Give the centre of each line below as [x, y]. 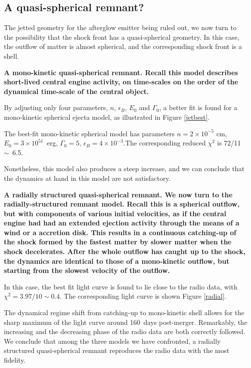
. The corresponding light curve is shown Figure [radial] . [143, 296]
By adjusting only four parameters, [56, 107]
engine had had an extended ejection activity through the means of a [122, 223]
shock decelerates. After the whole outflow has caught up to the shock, [125, 251]
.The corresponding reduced [165, 143]
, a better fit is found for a [198, 107]
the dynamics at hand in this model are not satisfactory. [87, 178]
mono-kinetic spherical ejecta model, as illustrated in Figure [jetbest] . [107, 117]
